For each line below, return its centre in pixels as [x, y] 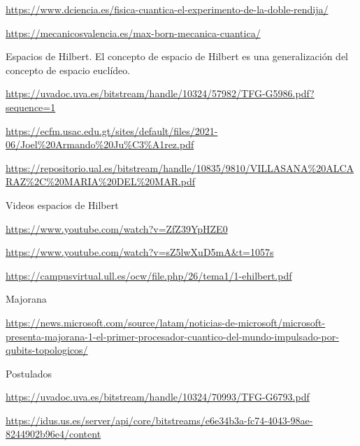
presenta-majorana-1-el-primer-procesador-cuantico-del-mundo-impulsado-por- [172, 336]
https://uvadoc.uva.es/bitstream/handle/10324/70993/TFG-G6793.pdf [158, 397]
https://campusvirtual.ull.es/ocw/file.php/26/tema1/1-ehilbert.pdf [149, 275]
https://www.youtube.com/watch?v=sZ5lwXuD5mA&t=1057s [140, 252]
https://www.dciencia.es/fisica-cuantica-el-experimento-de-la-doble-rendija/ [167, 9]
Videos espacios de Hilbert [62, 204]
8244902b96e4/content [53, 434]
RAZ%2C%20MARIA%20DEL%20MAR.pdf [101, 181]
